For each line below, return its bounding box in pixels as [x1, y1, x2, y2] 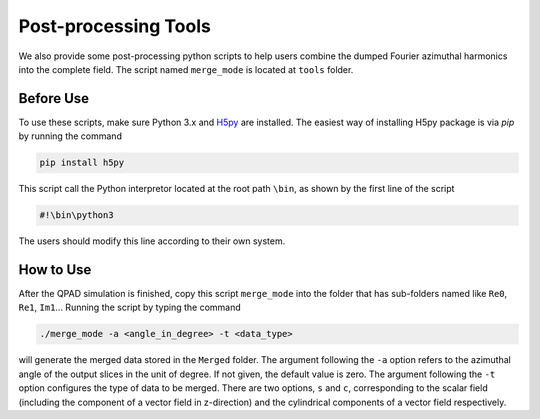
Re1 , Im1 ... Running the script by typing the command [18, 301, 242, 314]
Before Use [18, 90, 90, 107]
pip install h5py [39, 157, 125, 169]
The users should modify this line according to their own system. [18, 235, 286, 247]
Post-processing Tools [18, 15, 212, 37]
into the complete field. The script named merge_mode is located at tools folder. [18, 63, 354, 75]
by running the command [18, 130, 122, 142]
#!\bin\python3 [39, 210, 114, 221]
